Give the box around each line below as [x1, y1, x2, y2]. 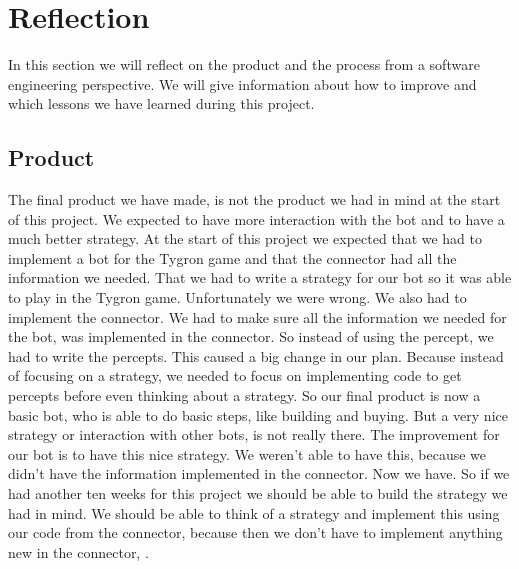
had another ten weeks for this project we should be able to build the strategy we [8, 483, 508, 504]
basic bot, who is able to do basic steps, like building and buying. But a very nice [8, 404, 508, 425]
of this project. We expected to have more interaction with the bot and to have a [8, 208, 505, 229]
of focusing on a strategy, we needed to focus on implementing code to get [8, 365, 462, 386]
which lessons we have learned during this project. [8, 93, 315, 114]
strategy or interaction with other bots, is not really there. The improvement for [8, 424, 500, 445]
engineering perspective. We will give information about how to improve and [8, 73, 477, 94]
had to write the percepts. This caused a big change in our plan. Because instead [8, 345, 504, 366]
